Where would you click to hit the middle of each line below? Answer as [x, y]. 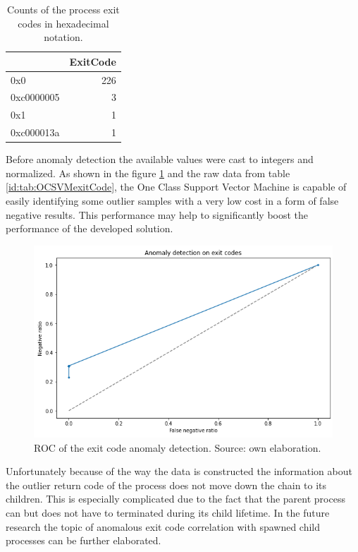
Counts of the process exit [63, 9]
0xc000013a [35, 132]
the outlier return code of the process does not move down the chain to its [166, 485]
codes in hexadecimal [63, 23]
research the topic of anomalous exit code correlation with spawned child [163, 526]
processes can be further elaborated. [84, 540]
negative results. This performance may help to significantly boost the [157, 214]
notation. [63, 37]
